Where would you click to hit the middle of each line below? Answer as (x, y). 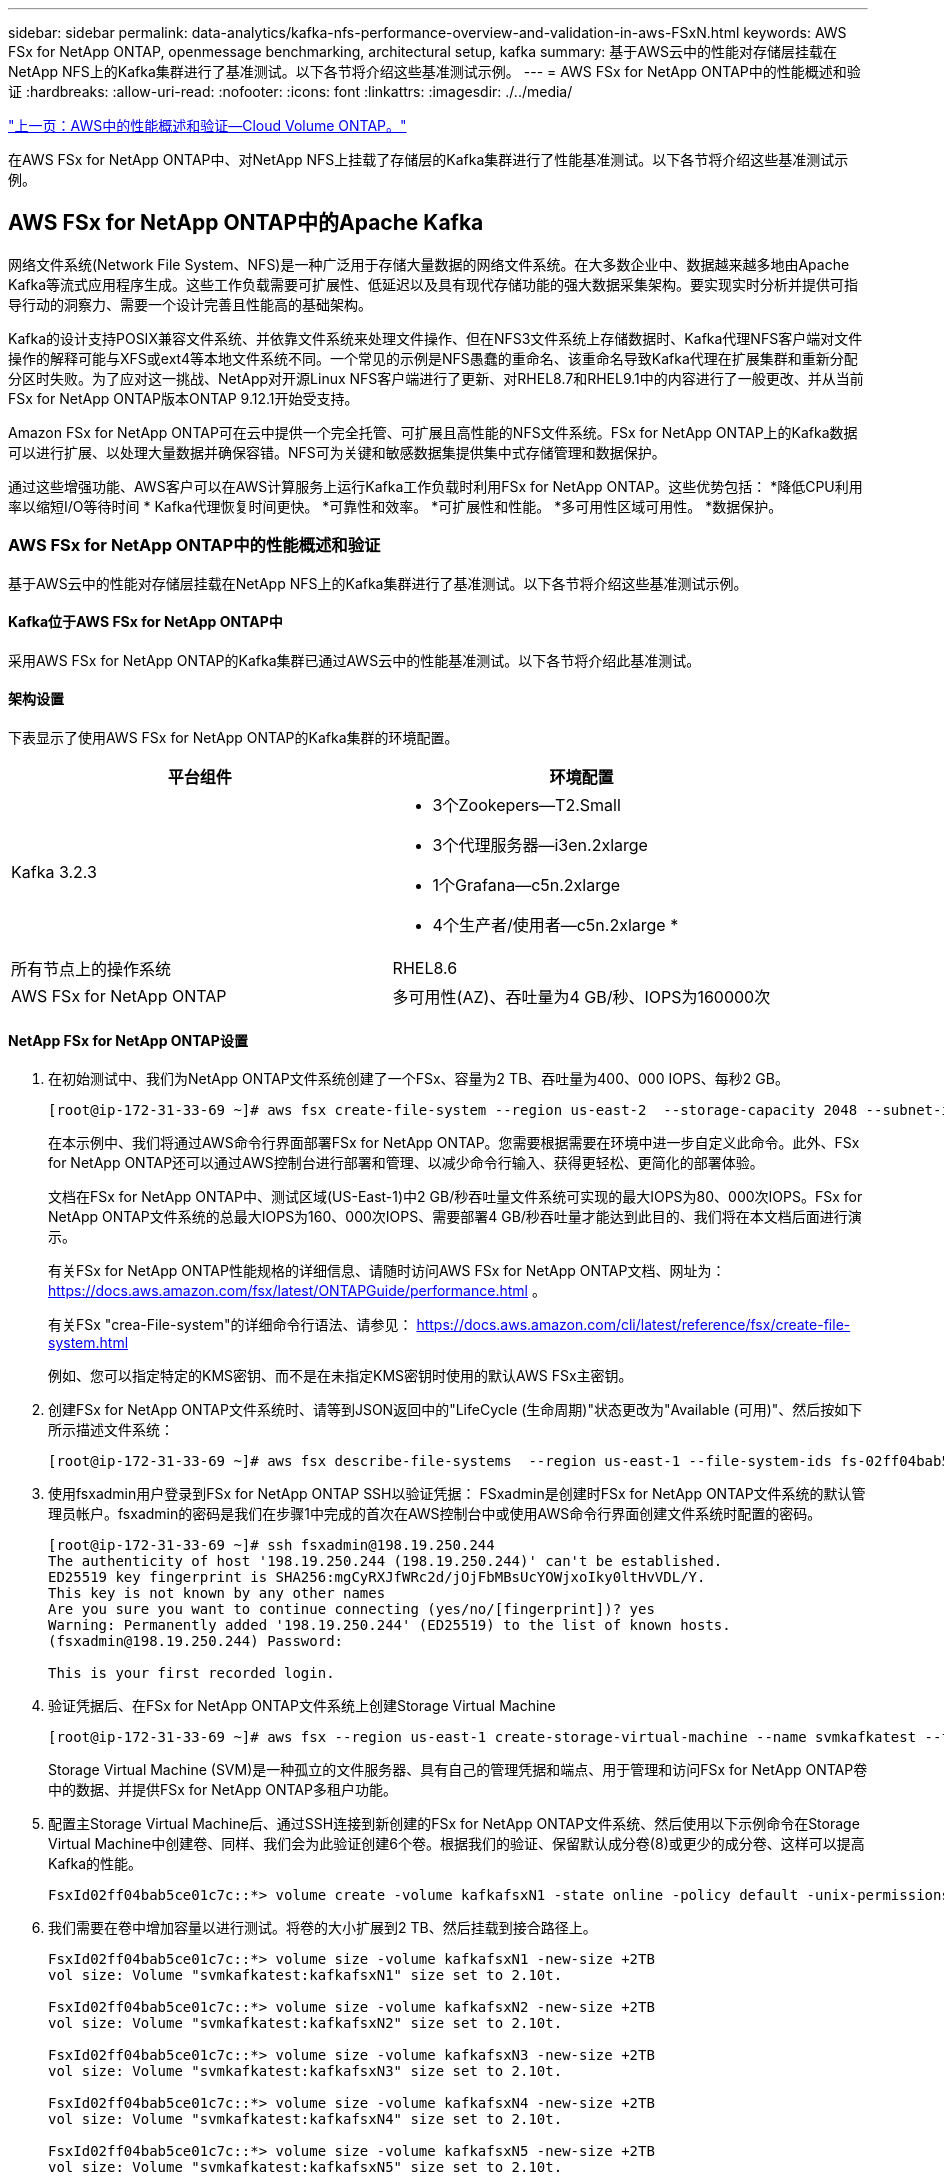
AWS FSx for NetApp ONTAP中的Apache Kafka (246, 223)
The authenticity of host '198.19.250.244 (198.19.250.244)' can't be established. (385, 1561)
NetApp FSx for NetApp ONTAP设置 (128, 1040)
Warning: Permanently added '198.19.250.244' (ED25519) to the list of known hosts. (389, 1625)
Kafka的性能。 (95, 1864)
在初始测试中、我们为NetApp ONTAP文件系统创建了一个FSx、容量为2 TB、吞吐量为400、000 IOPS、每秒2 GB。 (418, 1079)
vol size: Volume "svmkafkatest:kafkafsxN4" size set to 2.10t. (305, 2119)
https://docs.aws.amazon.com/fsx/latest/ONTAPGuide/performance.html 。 (297, 1291)
